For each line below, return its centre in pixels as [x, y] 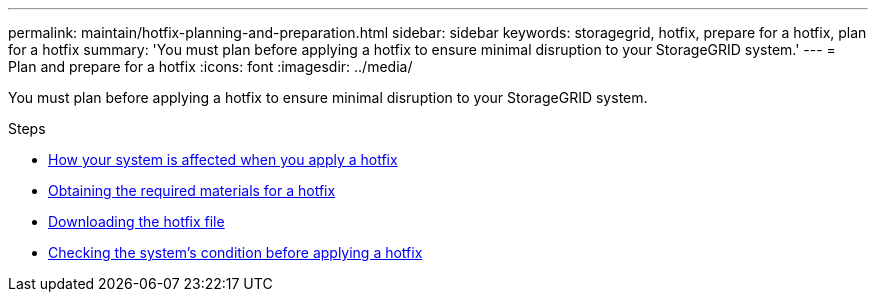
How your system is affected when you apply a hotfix [223, 159]
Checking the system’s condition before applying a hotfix [235, 252]
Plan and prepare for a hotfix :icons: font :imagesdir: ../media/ [210, 66]
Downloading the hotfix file [136, 221]
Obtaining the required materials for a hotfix [192, 190]
